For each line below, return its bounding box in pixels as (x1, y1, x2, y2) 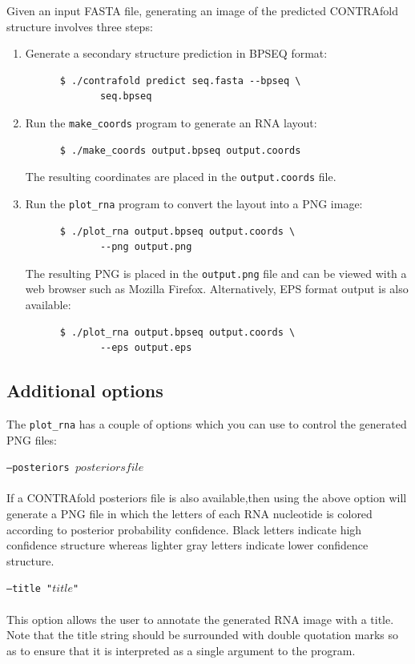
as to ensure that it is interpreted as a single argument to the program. (6, 642, 356, 658)
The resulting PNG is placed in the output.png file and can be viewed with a (25, 264, 407, 281)
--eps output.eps (99, 342, 192, 354)
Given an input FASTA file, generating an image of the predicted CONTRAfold (6, 2, 399, 18)
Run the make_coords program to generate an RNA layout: (25, 114, 317, 131)
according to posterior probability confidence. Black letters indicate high (6, 521, 362, 537)
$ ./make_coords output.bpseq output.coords (59, 144, 301, 156)
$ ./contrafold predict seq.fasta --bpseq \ (59, 74, 301, 87)
